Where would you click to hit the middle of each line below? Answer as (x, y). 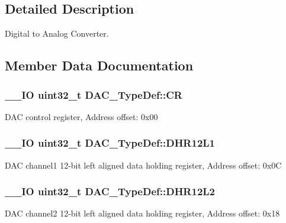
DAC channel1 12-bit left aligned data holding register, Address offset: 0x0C (143, 165)
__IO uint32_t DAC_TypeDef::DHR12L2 (110, 191)
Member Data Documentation (99, 65)
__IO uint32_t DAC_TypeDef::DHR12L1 (110, 143)
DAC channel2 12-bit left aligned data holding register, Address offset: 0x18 (142, 213)
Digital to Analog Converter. (57, 33)
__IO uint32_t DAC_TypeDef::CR (94, 94)
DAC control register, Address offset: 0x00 (81, 116)
